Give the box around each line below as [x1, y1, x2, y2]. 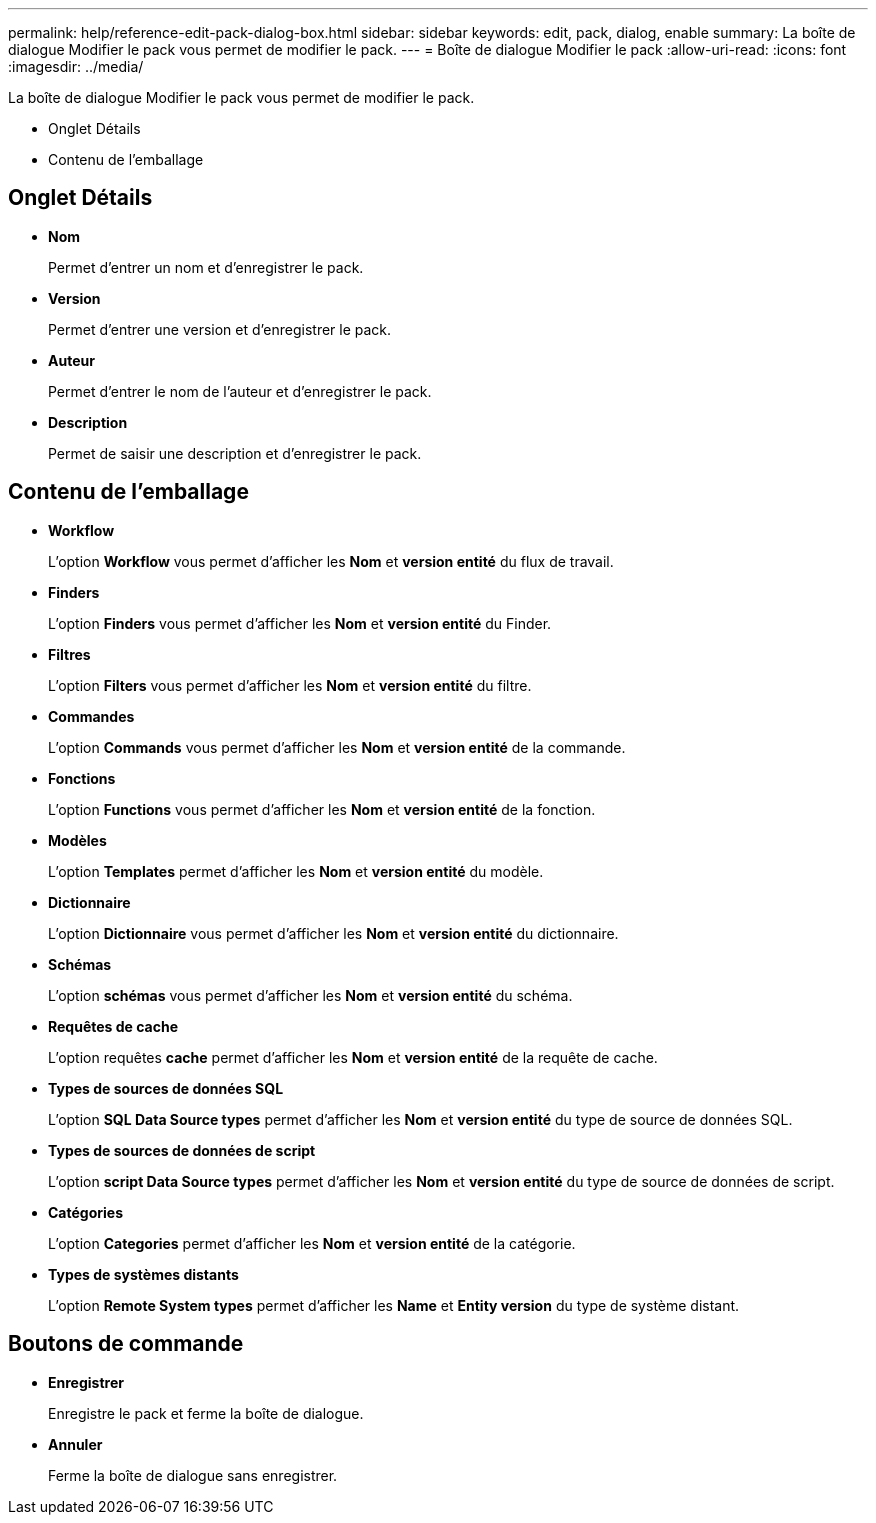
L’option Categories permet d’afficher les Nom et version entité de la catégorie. [48, 1234, 576, 1252]
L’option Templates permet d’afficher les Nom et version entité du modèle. [48, 862, 544, 880]
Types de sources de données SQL [48, 1079, 284, 1097]
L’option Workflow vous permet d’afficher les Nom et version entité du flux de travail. [48, 552, 614, 570]
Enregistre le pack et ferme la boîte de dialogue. [48, 1404, 364, 1422]
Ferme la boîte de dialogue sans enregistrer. [48, 1466, 338, 1484]
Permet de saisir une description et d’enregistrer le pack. [48, 444, 422, 462]
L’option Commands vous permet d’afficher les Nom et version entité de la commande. [48, 738, 626, 756]
